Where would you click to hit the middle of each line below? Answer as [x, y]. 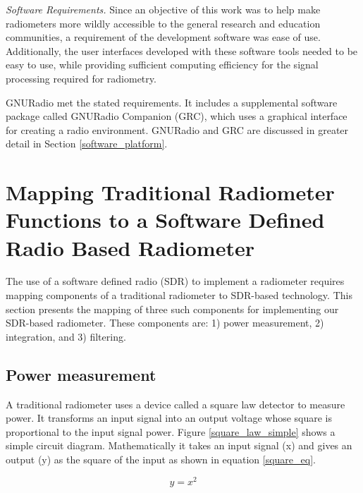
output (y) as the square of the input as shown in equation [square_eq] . [161, 459]
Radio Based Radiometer [130, 247]
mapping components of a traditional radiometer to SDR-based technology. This [179, 295]
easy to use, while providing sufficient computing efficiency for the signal [162, 65]
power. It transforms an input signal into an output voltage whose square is [169, 418]
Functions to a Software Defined [165, 220]
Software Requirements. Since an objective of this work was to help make [163, 9]
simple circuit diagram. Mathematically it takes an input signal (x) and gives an [179, 445]
